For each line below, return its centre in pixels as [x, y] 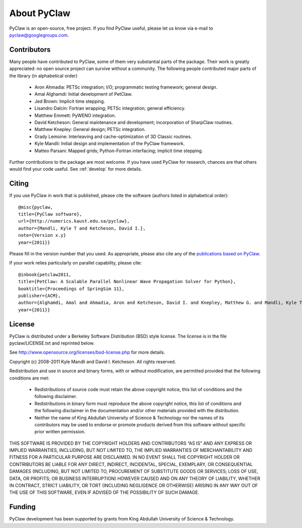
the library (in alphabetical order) [43, 76]
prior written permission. [60, 432]
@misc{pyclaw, [35, 207]
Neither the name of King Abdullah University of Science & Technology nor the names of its [129, 418]
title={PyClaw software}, [50, 214]
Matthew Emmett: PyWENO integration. [75, 115]
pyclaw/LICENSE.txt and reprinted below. [52, 343]
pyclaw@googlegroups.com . [39, 35]
